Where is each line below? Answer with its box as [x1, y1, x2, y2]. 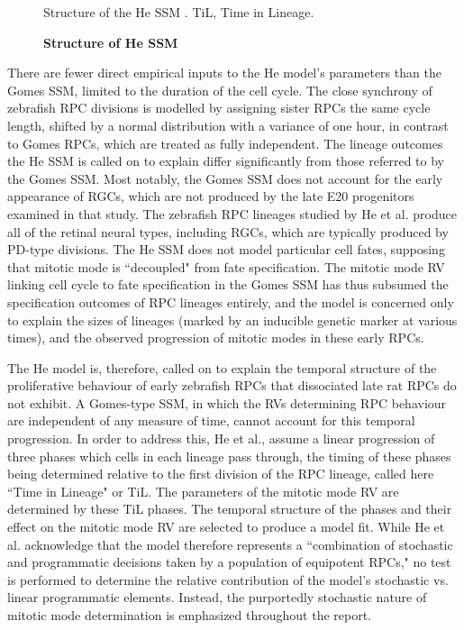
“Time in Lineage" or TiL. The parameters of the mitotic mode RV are [7, 481, 399, 500]
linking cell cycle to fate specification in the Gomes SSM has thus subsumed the [7, 275, 449, 294]
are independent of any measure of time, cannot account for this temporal [7, 411, 415, 430]
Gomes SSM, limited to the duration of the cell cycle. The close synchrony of [7, 80, 432, 99]
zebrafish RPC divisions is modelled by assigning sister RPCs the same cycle [7, 98, 431, 117]
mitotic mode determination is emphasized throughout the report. [7, 606, 371, 624]
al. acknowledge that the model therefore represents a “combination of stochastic [7, 534, 453, 553]
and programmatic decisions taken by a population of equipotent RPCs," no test [7, 552, 451, 571]
